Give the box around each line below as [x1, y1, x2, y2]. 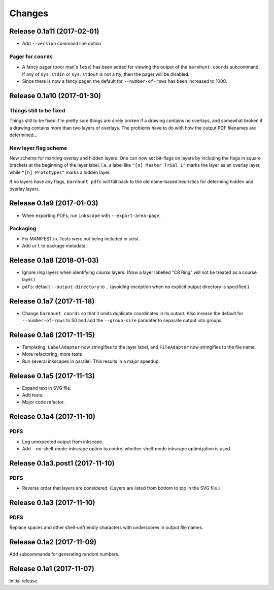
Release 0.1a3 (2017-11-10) [9, 498, 95, 507]
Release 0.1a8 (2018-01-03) [9, 256, 99, 264]
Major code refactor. [22, 399, 65, 405]
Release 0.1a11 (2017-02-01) [9, 27, 99, 36]
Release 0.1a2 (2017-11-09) [9, 538, 97, 546]
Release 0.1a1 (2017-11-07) [9, 565, 95, 573]
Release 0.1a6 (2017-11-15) [9, 330, 95, 339]
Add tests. [22, 392, 44, 398]
